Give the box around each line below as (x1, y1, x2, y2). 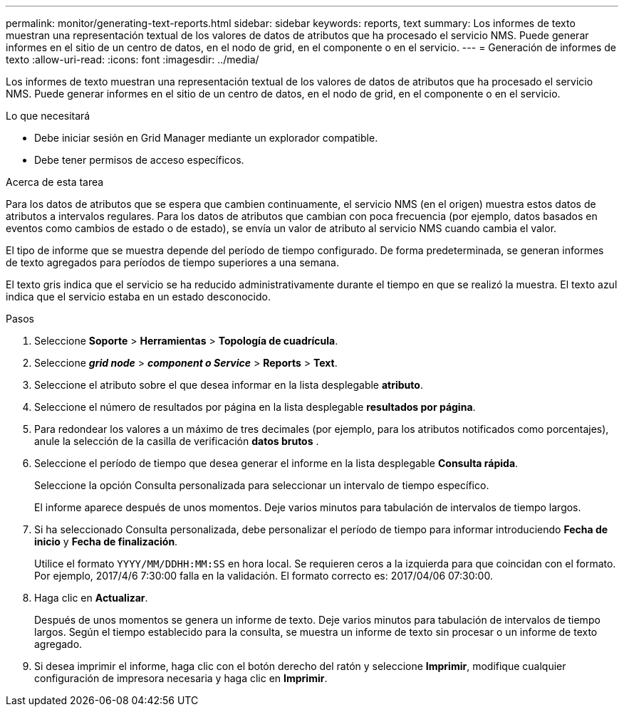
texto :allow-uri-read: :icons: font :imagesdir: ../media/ (6, 53, 259, 66)
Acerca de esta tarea (6, 176, 104, 188)
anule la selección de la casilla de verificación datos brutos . (34, 435, 319, 447)
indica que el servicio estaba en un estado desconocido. (6, 290, 271, 303)
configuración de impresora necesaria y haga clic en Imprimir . (34, 672, 328, 684)
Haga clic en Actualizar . (34, 592, 148, 604)
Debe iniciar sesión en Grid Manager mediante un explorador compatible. (34, 132, 378, 144)
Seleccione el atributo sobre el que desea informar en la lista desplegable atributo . (34, 379, 423, 391)
